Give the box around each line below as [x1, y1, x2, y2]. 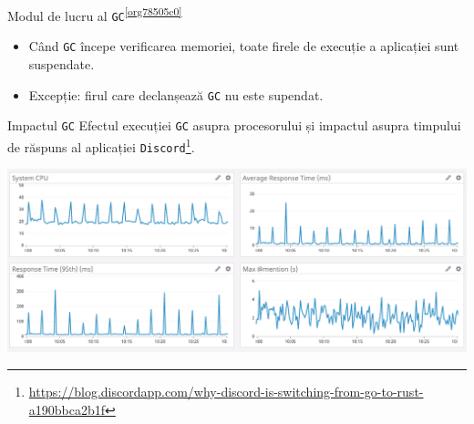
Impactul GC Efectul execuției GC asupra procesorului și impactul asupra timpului [7, 116, 461, 135]
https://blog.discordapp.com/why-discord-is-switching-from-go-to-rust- [28, 382, 424, 401]
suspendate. [28, 54, 95, 73]
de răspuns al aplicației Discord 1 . [7, 134, 195, 156]
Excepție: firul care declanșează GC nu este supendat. [28, 85, 324, 104]
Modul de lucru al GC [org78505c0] [7, 4, 182, 25]
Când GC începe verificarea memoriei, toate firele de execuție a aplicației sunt [28, 36, 459, 56]
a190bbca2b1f [28, 399, 106, 419]
